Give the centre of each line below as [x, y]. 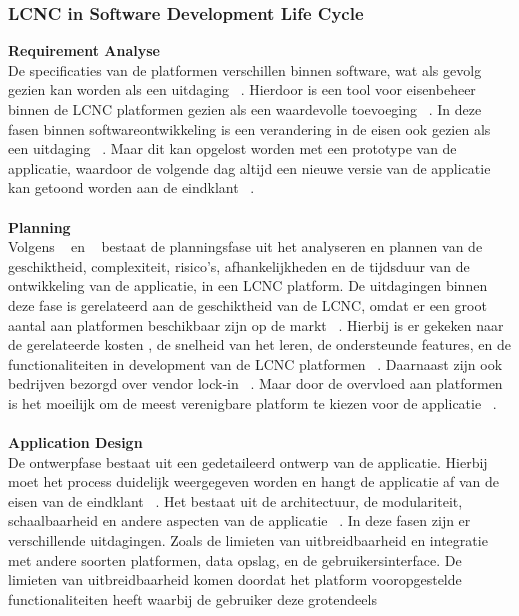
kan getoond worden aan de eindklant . [131, 187]
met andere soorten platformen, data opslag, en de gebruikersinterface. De [235, 559]
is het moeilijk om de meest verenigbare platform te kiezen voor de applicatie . [252, 402]
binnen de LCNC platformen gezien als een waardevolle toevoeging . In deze [245, 109]
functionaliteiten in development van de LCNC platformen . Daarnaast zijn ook [255, 363]
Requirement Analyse [84, 50]
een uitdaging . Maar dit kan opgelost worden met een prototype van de [232, 148]
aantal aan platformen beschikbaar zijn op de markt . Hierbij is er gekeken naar [256, 324]
